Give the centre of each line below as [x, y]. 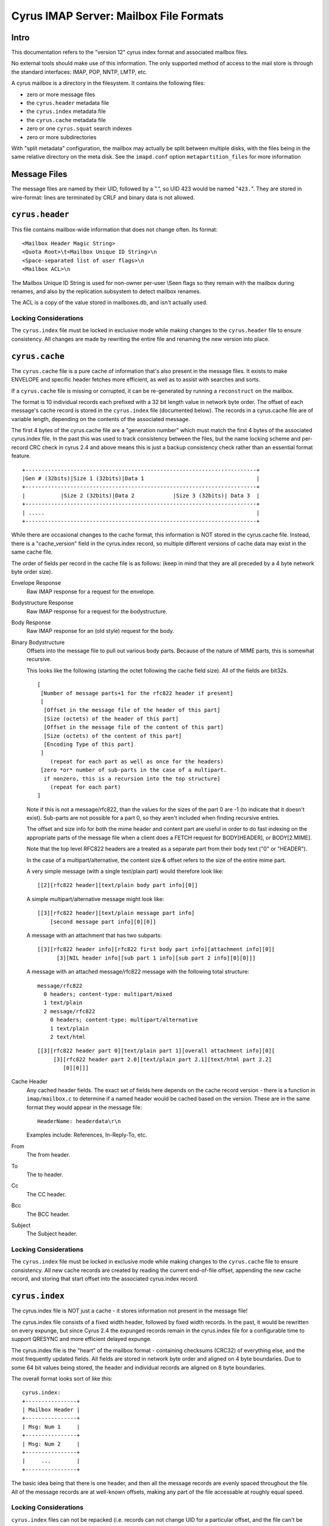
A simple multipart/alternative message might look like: [95, 899]
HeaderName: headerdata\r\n [79, 1121]
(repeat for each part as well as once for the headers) [136, 761]
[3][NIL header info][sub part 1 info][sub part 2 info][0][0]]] [156, 958]
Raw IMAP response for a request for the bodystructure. [97, 611]
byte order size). [32, 571]
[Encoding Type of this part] [89, 744]
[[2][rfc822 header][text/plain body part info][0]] [118, 885]
